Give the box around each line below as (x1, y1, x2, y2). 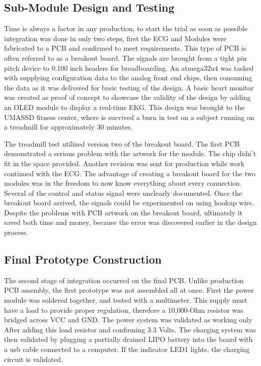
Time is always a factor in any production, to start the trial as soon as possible (4, 23, 247, 34)
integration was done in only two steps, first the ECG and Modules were (4, 33, 227, 43)
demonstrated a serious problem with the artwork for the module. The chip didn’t (4, 148, 256, 159)
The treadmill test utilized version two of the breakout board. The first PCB (4, 138, 240, 149)
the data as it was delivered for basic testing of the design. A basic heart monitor (4, 82, 254, 92)
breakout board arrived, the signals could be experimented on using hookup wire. (4, 197, 254, 208)
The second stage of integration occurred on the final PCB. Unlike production (4, 275, 244, 285)
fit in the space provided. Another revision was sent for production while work (4, 158, 244, 168)
